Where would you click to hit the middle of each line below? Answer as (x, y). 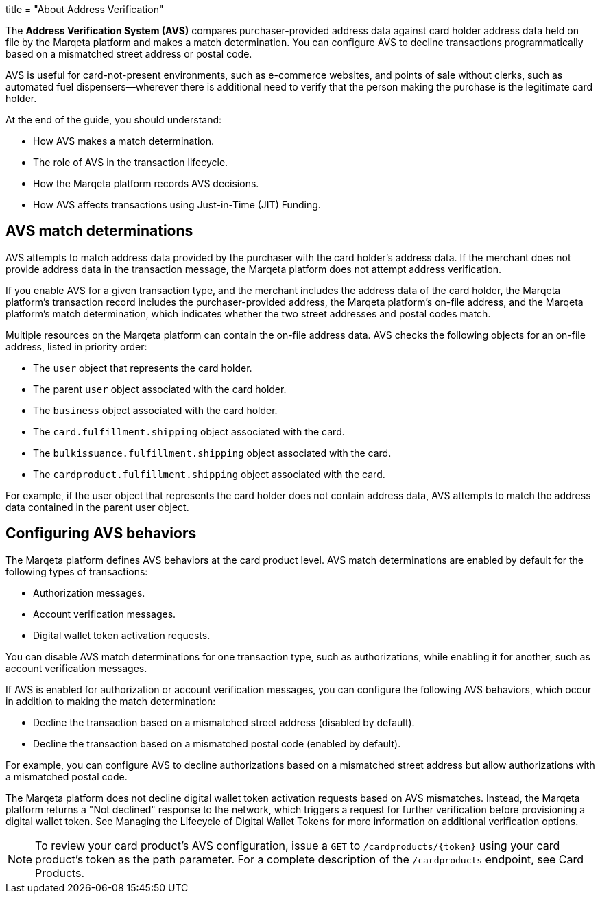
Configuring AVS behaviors (101, 534)
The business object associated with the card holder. (155, 410)
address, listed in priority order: (76, 346)
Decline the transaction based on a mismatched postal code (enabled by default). (217, 743)
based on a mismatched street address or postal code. (129, 54)
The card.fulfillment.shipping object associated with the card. (189, 431)
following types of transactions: (77, 571)
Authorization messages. (89, 592)
